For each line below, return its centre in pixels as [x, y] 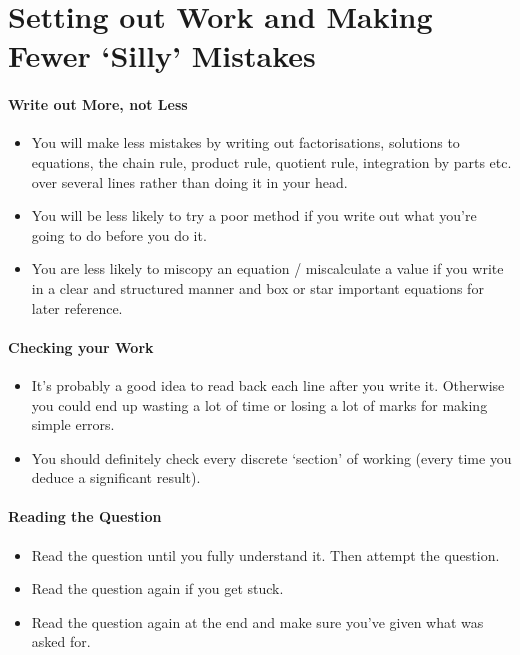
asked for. [61, 641]
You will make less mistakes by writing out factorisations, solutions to [245, 142]
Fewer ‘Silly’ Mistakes [162, 55]
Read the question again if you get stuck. [157, 588]
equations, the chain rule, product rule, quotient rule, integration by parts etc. [271, 161]
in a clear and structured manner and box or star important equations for [257, 287]
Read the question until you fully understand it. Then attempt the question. [265, 554]
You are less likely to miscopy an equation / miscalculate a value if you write [267, 268]
